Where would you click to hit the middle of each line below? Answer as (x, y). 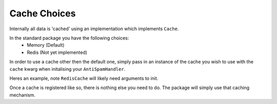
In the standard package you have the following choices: (69, 38)
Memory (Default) (46, 45)
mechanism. (22, 95)
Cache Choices (43, 13)
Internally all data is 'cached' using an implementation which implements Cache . (94, 29)
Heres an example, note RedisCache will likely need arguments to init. (84, 78)
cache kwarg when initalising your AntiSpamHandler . (67, 69)
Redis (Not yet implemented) (57, 52)
